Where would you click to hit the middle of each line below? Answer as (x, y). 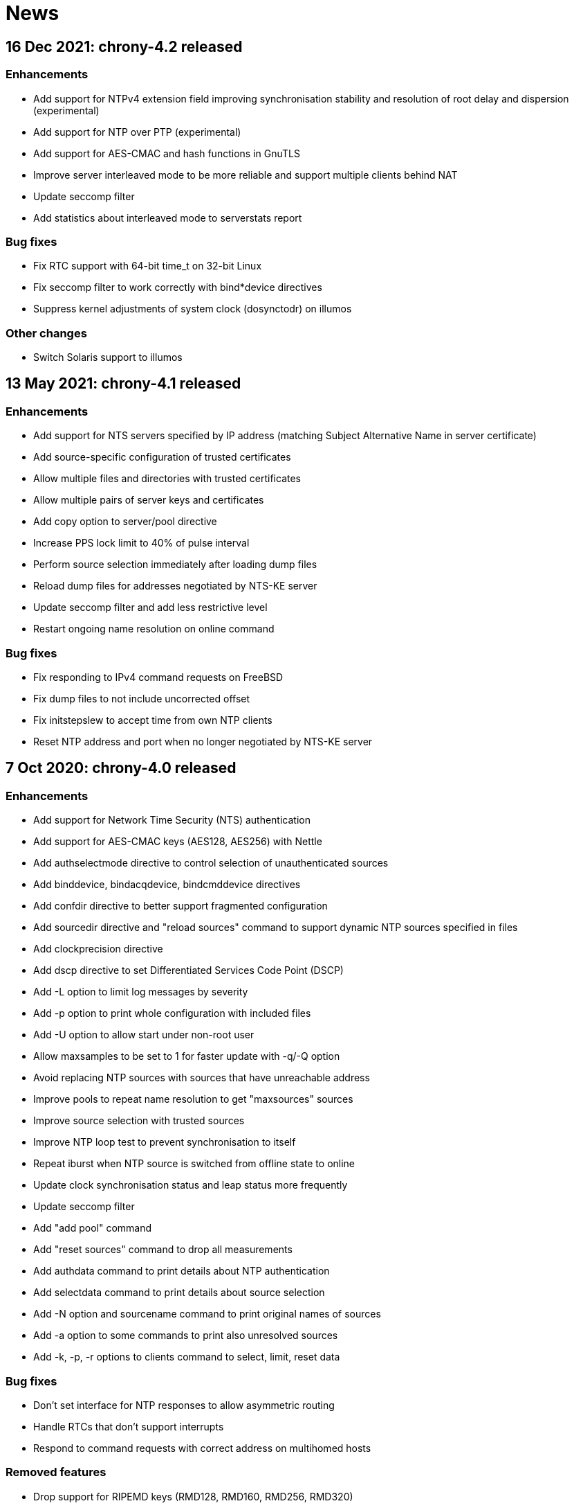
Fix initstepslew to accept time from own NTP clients (153, 720)
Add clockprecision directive (98, 949)
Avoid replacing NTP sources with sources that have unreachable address (202, 1078)
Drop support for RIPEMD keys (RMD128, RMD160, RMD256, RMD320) (193, 1496)
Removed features (56, 1472)
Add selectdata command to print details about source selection (179, 1293)
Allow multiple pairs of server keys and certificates (149, 500)
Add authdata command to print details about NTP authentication (182, 1271)
